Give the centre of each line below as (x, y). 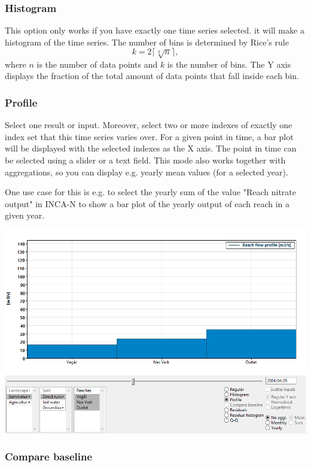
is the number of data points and (97, 64)
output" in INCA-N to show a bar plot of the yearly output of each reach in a (147, 203)
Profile (21, 102)
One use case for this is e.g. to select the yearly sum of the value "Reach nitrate (150, 192)
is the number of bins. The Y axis (229, 64)
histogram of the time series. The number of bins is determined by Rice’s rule (147, 42)
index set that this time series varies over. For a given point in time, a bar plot (149, 136)
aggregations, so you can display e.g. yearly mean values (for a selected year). (147, 172)
